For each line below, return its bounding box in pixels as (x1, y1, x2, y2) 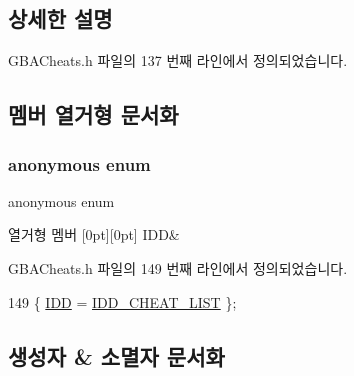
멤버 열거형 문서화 (8, 99, 179, 130)
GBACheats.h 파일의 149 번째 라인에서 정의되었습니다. (8, 257, 348, 278)
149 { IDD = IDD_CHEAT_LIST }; (8, 291, 237, 312)
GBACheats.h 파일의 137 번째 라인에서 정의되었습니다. (8, 50, 348, 71)
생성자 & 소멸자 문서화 (8, 340, 225, 371)
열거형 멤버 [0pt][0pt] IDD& (8, 224, 180, 245)
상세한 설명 (8, 3, 113, 34)
